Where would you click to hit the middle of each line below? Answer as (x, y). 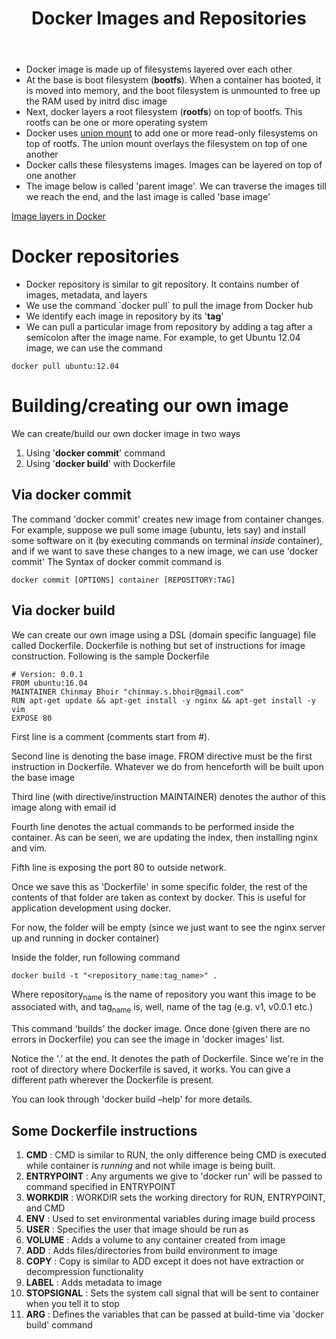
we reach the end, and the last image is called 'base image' (148, 197)
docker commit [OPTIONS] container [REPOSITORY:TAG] (123, 580)
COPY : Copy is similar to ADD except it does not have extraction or (165, 1261)
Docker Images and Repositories (169, 18)
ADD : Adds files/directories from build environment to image (151, 1251)
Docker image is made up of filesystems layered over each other (159, 69)
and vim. (29, 848)
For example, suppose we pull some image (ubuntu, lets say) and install (158, 529)
